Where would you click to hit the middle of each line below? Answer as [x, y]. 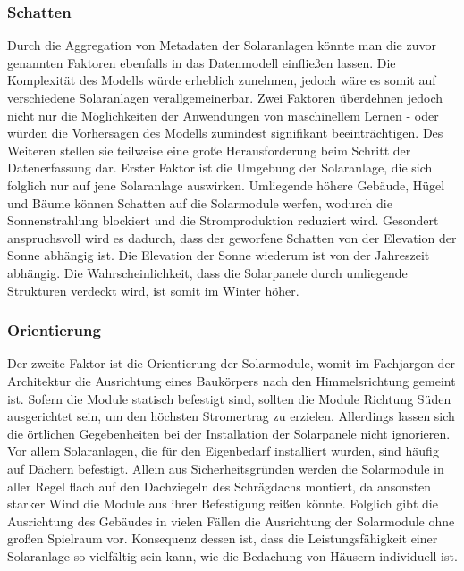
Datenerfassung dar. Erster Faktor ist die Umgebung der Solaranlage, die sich [220, 168]
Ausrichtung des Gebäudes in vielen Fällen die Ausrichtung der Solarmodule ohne [231, 521]
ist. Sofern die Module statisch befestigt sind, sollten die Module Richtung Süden [229, 398]
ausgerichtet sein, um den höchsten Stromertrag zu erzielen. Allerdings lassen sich [231, 416]
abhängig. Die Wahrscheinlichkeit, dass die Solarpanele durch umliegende [207, 272]
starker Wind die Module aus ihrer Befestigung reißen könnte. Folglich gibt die [223, 504]
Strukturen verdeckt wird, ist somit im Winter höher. [153, 290]
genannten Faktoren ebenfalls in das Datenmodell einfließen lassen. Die [202, 62]
